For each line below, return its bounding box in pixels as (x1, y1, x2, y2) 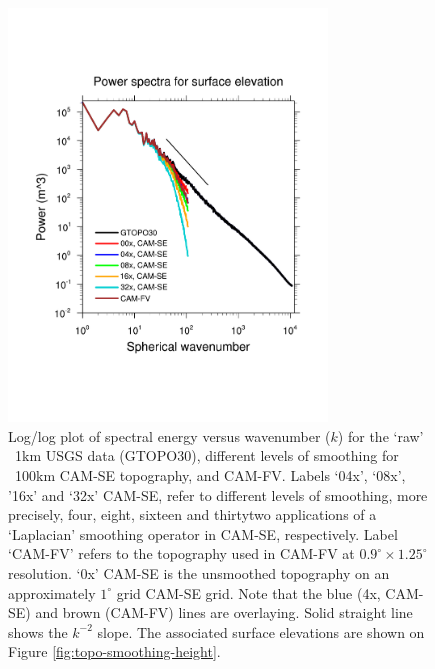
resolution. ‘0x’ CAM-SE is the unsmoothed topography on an (8, 562, 390, 583)
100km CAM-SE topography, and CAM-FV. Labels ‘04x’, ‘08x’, (14, 465, 406, 486)
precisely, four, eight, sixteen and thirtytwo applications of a (8, 504, 377, 525)
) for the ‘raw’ (337, 425, 424, 446)
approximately (8, 582, 96, 603)
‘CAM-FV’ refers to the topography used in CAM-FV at (8, 543, 355, 564)
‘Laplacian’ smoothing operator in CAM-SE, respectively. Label (8, 523, 398, 544)
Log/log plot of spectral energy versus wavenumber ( (8, 425, 331, 446)
